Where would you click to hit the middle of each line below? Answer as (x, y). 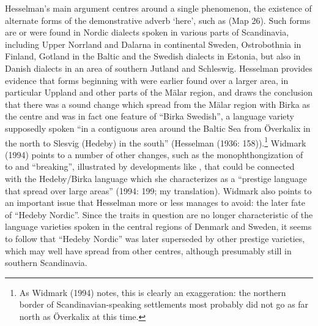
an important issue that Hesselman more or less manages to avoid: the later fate (155, 203)
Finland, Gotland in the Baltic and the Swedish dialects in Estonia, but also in (153, 56)
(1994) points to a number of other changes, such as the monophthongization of (154, 154)
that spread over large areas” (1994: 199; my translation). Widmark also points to (158, 190)
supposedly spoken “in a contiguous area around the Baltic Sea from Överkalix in (158, 128)
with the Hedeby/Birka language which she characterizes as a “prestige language (156, 178)
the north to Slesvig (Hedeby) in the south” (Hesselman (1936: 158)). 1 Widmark (156, 142)
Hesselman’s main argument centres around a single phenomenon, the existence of (158, 8)
